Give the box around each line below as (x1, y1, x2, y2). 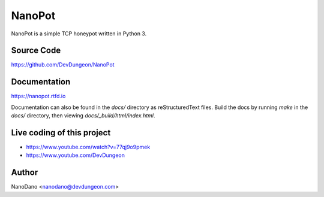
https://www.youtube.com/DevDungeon (26, 151, 125, 159)
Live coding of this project (11, 128, 111, 138)
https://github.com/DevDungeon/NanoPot (11, 61, 115, 68)
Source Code (11, 46, 61, 56)
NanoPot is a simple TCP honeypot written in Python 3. (11, 30, 147, 37)
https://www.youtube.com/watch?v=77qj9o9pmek (26, 144, 151, 151)
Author (11, 168, 38, 178)
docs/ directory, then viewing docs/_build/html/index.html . (11, 112, 155, 119)
